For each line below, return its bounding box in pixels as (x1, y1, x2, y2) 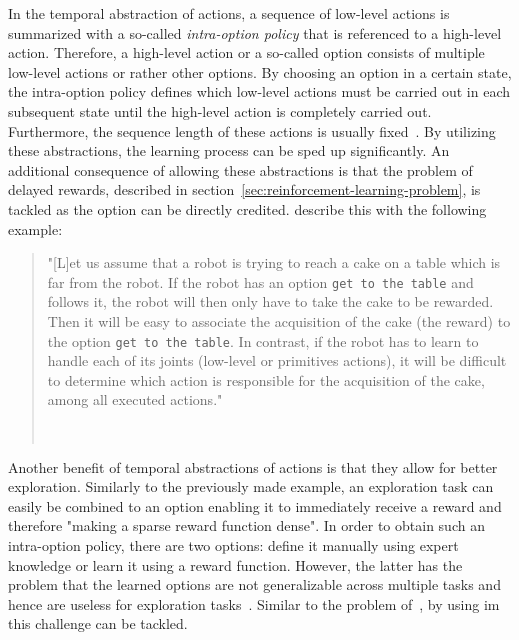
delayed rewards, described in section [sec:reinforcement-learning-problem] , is (8, 179, 481, 200)
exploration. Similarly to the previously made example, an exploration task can (8, 476, 494, 497)
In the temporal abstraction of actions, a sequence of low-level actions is (8, 3, 450, 23)
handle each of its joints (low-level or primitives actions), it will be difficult (47, 350, 507, 371)
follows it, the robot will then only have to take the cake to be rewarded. (47, 291, 494, 312)
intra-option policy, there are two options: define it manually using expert (8, 534, 459, 555)
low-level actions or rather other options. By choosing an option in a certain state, (8, 61, 512, 82)
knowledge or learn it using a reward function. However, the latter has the (8, 554, 463, 575)
